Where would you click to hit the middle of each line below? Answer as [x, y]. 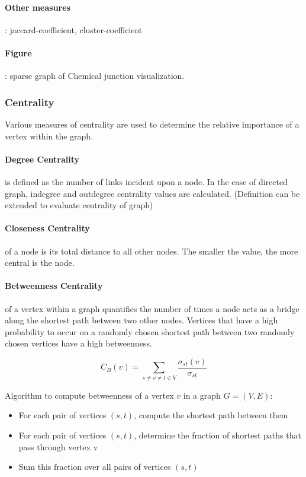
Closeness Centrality [47, 228]
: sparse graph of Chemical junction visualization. [95, 76]
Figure [18, 53]
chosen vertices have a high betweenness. [78, 343]
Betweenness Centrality [54, 286]
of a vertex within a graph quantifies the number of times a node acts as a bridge [152, 308]
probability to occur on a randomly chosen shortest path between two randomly [150, 331]
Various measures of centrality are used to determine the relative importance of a [152, 124]
